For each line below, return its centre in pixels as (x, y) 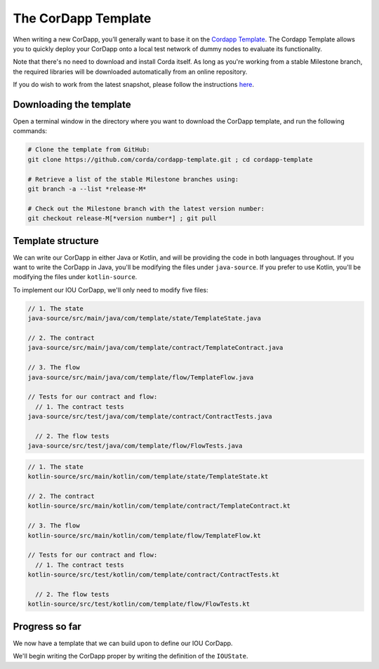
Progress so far (47, 627)
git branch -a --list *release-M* (87, 189)
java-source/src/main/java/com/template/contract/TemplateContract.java (155, 348)
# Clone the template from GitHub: (89, 150)
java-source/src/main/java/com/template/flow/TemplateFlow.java (141, 377)
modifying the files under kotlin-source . (75, 277)
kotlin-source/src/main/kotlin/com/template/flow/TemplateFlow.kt (144, 535)
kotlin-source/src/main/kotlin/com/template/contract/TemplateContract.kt (159, 506)
